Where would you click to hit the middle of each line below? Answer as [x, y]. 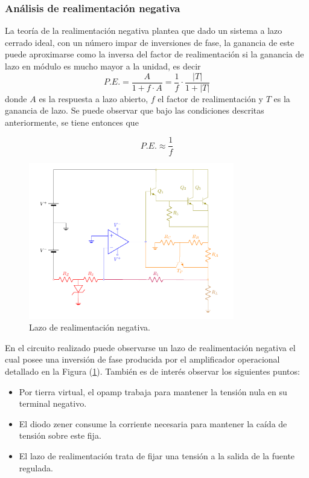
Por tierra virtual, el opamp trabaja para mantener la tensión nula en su [153, 391]
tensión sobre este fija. [60, 435]
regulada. [36, 467]
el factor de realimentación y [211, 98]
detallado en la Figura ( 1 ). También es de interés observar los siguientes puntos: [152, 371]
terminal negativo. [53, 403]
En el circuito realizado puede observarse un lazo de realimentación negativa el [150, 347]
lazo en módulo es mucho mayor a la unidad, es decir [103, 66]
